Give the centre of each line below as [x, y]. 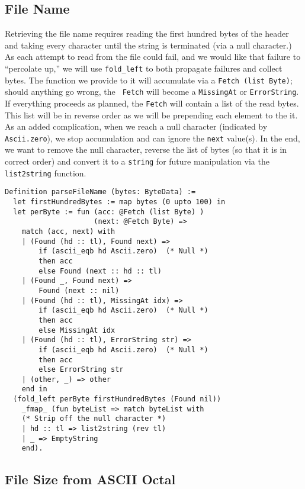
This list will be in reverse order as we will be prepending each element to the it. [151, 115]
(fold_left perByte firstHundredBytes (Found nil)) [117, 399]
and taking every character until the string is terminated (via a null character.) [148, 45]
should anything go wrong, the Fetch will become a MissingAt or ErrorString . [152, 91]
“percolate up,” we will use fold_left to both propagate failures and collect [144, 68]
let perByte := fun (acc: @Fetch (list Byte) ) [109, 212]
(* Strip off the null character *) [94, 419]
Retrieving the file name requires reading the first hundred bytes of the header [147, 33]
